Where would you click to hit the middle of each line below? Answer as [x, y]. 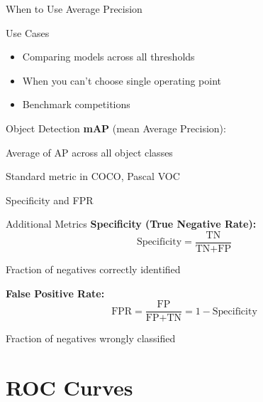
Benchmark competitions [76, 104]
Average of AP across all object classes [89, 152]
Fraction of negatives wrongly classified [91, 338]
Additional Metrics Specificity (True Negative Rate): [131, 224]
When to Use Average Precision [74, 9]
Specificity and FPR [50, 200]
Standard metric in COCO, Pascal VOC [93, 176]
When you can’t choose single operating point [122, 80]
